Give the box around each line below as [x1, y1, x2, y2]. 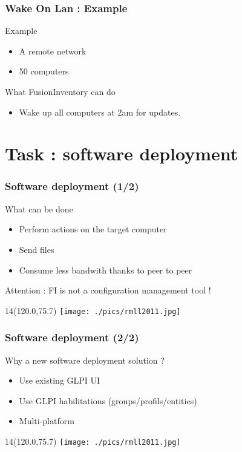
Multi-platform [19, 414, 74, 427]
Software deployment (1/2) [5, 179, 139, 194]
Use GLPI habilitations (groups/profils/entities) [19, 394, 197, 407]
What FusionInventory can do [5, 85, 116, 97]
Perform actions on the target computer [19, 223, 167, 235]
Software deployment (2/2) [5, 330, 139, 345]
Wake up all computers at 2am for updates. [19, 105, 181, 118]
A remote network [19, 44, 87, 57]
